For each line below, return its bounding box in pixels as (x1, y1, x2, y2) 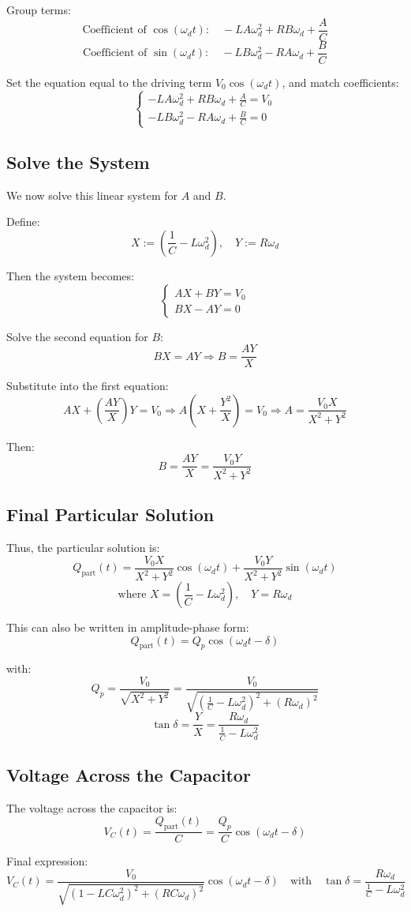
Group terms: (6, 2, 71, 17)
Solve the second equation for (6, 328, 148, 344)
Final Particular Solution (6, 502, 215, 527)
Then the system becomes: (6, 267, 134, 283)
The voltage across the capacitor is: (6, 799, 177, 816)
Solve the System (6, 149, 150, 174)
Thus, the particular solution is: (6, 539, 160, 555)
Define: (6, 213, 40, 230)
